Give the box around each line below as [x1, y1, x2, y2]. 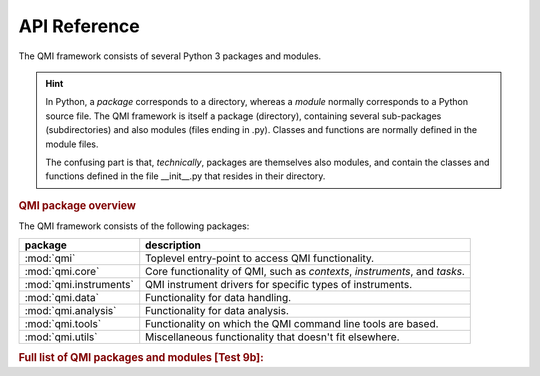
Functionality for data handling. [145, 291, 292, 305]
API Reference [18, 15, 140, 37]
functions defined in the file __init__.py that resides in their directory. [45, 170, 326, 182]
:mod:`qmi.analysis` [24, 304, 117, 318]
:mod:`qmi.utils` [24, 330, 98, 344]
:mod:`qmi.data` [24, 291, 100, 305]
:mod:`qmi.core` [24, 265, 100, 279]
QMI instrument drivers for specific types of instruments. [145, 278, 413, 292]
